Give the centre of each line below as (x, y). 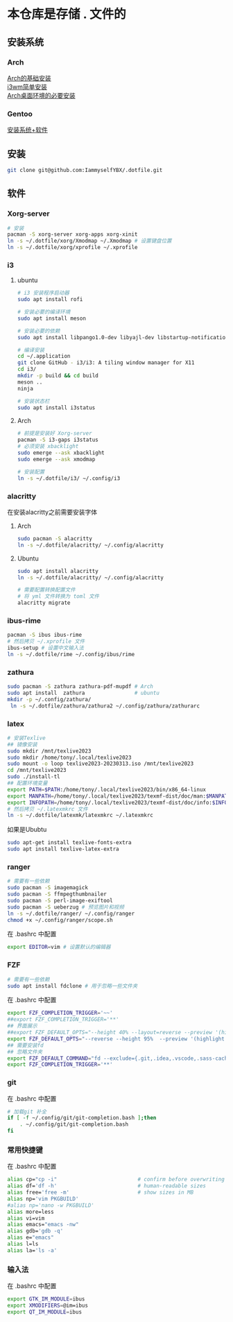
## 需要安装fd (25, 1045)
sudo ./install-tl (34, 777)
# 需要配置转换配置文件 (46, 590)
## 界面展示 (23, 1026)
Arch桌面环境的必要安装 (41, 95)
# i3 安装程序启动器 (43, 293)
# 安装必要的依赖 (38, 331)
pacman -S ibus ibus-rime (44, 635)
